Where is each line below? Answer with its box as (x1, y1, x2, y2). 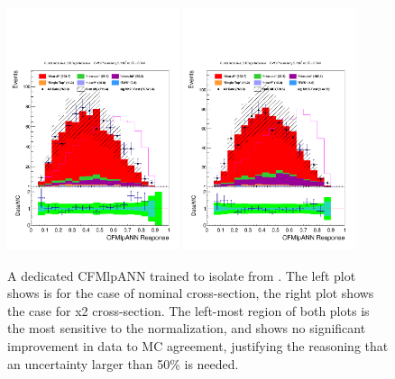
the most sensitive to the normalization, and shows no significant (7, 319, 366, 338)
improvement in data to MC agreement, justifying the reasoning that (7, 336, 389, 355)
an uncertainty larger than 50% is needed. (7, 354, 239, 373)
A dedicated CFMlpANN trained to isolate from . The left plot (7, 266, 356, 284)
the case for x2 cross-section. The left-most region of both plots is (7, 301, 370, 320)
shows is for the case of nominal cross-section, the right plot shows (7, 284, 374, 302)
